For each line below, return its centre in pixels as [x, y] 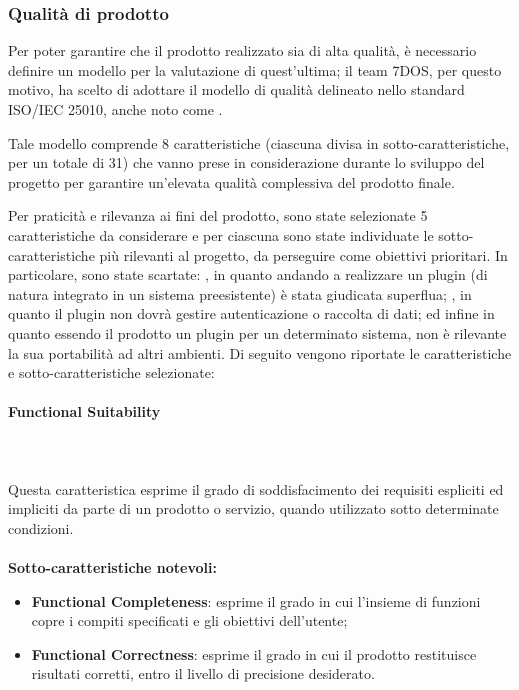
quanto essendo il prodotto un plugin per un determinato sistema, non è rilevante [257, 332]
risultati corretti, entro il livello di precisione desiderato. [203, 673]
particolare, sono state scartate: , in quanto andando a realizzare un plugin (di [248, 274]
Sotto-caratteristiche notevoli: [112, 567]
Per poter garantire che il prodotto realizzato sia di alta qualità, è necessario [242, 50]
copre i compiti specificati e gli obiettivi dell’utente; [189, 620]
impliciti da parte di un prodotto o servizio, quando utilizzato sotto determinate [253, 508]
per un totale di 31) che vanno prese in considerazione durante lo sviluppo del [246, 162]
